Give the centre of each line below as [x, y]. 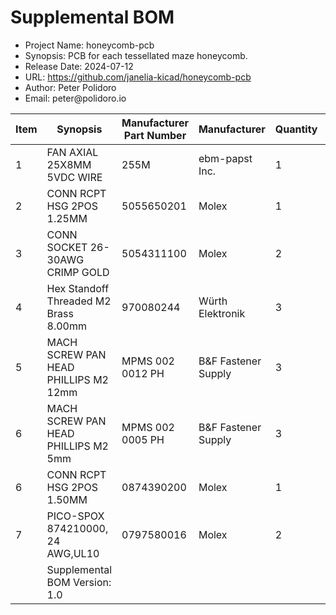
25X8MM [69, 164]
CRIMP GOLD [78, 272]
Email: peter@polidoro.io [75, 98]
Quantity [296, 129]
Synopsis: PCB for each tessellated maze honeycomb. [136, 55]
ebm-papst [225, 158]
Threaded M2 [79, 301]
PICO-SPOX [75, 516]
